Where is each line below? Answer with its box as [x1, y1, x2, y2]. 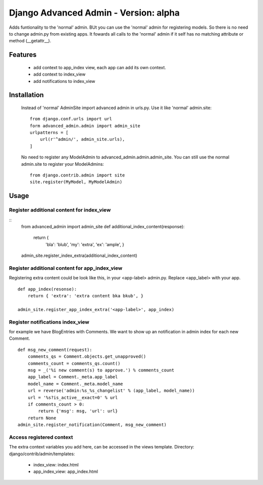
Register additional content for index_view [9, 207, 111, 213]
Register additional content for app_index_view [9, 265, 123, 272]
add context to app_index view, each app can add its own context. [33, 64, 167, 70]
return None [27, 415, 56, 421]
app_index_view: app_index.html [33, 468, 98, 475]
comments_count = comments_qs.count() [27, 361, 121, 366]
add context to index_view [33, 71, 86, 78]
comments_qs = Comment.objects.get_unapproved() [27, 354, 146, 359]
